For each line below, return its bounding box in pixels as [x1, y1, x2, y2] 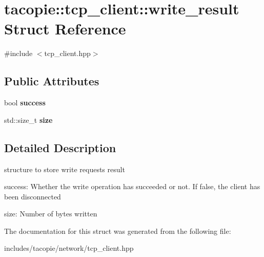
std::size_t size [4, 114, 53, 125]
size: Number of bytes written [4, 208, 97, 219]
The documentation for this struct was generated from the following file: [4, 225, 231, 236]
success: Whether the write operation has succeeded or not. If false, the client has [4, 181, 260, 192]
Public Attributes [4, 73, 99, 89]
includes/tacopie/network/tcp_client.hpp [4, 243, 134, 253]
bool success [4, 97, 46, 108]
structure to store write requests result [4, 163, 125, 174]
